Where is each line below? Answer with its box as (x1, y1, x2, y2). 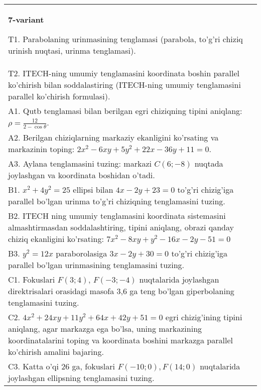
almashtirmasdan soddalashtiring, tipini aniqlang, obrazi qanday (8, 221, 234, 233)
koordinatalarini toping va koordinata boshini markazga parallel (8, 334, 233, 346)
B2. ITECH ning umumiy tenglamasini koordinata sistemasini (8, 209, 226, 221)
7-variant (8, 14, 44, 25)
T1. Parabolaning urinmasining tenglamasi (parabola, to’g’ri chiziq (8, 33, 243, 45)
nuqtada (194, 157, 223, 169)
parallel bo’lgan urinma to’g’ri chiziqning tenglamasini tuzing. (8, 195, 225, 207)
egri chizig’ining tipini (165, 311, 242, 323)
